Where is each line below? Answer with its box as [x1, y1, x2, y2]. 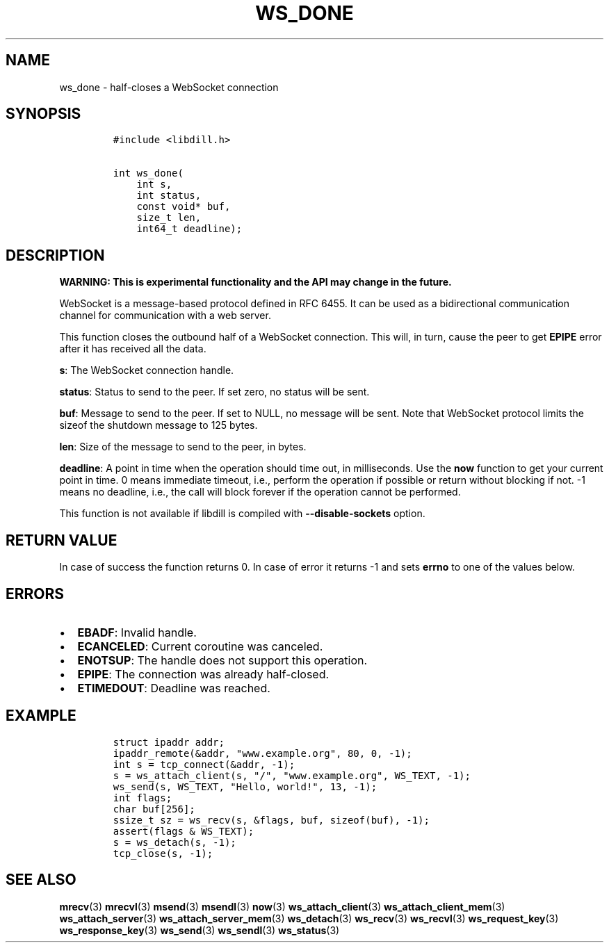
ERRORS [6, 585, 65, 603]
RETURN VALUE [6, 531, 117, 549]
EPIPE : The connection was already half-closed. [77, 667, 330, 681]
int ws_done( [113, 167, 184, 179]
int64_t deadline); [136, 223, 243, 235]
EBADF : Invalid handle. [77, 625, 197, 639]
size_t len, [136, 212, 202, 224]
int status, [136, 190, 202, 202]
